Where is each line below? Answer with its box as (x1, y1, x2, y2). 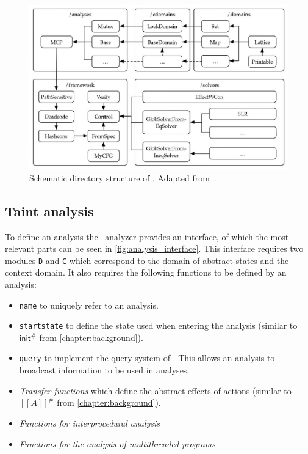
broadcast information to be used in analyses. (19, 364, 190, 376)
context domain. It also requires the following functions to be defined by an (5, 266, 287, 279)
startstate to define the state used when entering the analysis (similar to (19, 319, 298, 332)
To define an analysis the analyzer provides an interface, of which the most (5, 230, 289, 243)
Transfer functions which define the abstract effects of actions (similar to (19, 384, 292, 397)
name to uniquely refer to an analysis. (19, 298, 159, 311)
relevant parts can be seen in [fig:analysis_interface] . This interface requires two (5, 242, 304, 255)
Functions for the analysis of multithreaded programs (19, 437, 215, 450)
